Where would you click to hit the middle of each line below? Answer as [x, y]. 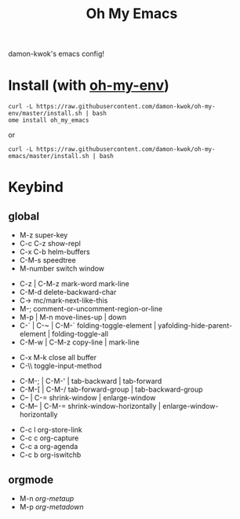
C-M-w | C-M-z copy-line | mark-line [79, 342]
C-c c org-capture [49, 438]
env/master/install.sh [45, 114]
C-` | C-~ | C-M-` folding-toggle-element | [88, 326]
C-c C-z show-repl [50, 244]
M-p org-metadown [51, 506]
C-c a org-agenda [49, 447]
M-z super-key [44, 235]
